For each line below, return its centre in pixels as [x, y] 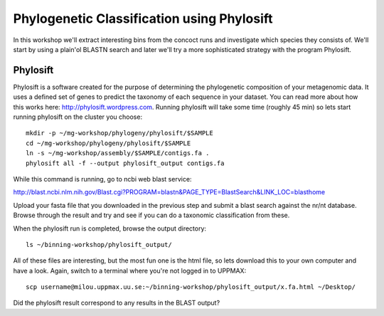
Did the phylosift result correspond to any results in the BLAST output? [117, 303]
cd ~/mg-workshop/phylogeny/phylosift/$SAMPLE [108, 143]
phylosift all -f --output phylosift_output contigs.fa [125, 163]
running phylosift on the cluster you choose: [78, 117]
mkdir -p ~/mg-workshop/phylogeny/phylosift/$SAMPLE [119, 133]
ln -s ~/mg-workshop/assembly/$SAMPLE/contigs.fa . [118, 153]
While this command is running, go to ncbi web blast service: [102, 179]
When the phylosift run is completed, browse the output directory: [110, 228]
